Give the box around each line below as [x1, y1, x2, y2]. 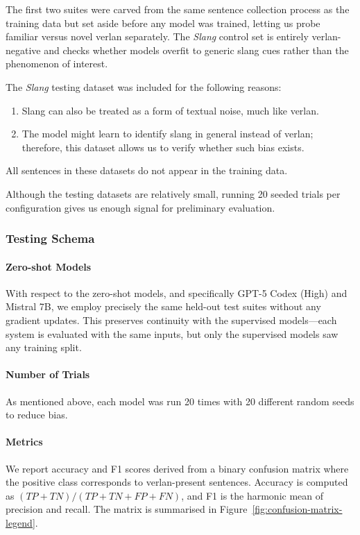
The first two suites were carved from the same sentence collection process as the [6, 2, 350, 16]
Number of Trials [6, 367, 90, 382]
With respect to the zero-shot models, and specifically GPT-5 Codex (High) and [6, 285, 348, 300]
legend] [6, 515, 35, 529]
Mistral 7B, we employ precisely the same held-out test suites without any [6, 299, 321, 314]
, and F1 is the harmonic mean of [181, 488, 324, 502]
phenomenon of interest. [6, 56, 108, 71]
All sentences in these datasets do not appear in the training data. [6, 163, 288, 178]
